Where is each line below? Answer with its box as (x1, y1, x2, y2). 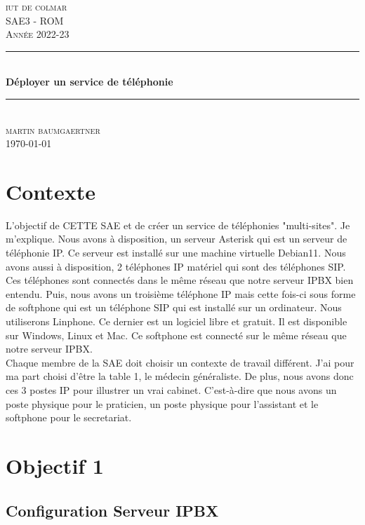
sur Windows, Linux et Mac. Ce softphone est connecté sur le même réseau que (6, 327, 347, 342)
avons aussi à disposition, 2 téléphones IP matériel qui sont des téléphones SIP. (6, 259, 346, 273)
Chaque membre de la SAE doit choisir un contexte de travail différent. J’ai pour (6, 355, 354, 369)
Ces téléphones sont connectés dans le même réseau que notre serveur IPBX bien (6, 273, 354, 287)
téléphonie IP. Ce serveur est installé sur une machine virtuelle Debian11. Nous (6, 245, 346, 260)
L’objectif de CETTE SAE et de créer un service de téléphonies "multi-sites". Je (6, 217, 350, 232)
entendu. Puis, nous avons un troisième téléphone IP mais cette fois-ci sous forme (6, 286, 356, 301)
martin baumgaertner (6, 122, 100, 137)
